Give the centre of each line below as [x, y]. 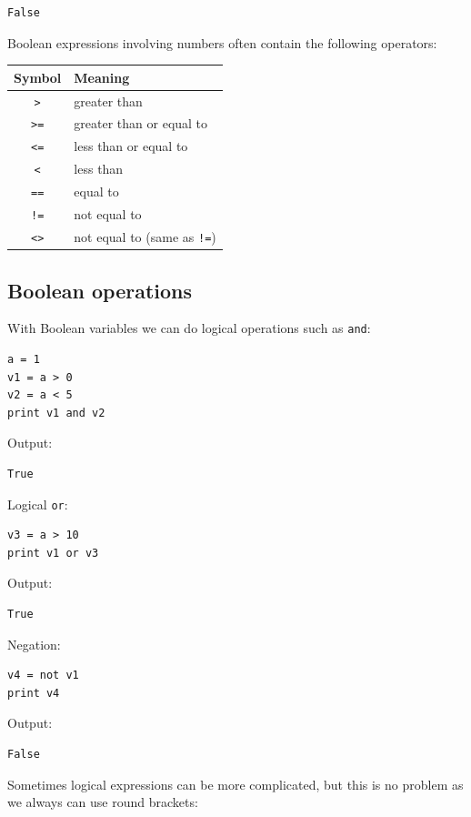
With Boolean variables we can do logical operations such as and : [189, 328]
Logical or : [38, 504]
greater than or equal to [141, 123]
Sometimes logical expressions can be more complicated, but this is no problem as [235, 784]
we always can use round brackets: [103, 802]
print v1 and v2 [56, 413]
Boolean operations [100, 290]
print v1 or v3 [53, 553]
